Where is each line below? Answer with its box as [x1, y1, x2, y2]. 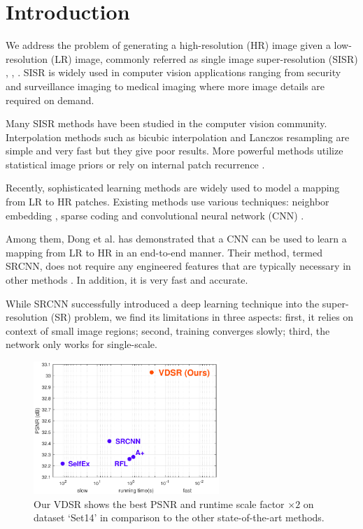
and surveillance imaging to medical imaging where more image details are [6, 78, 325, 93]
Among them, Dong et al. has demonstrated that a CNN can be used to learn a [6, 231, 347, 246]
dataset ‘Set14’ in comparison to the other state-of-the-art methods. [34, 510, 325, 525]
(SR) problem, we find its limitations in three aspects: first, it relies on [50, 310, 354, 324]
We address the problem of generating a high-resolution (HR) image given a [6, 38, 331, 52]
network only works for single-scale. [6, 337, 157, 352]
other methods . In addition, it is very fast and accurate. [6, 273, 248, 287]
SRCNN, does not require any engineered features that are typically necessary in [6, 259, 351, 273]
